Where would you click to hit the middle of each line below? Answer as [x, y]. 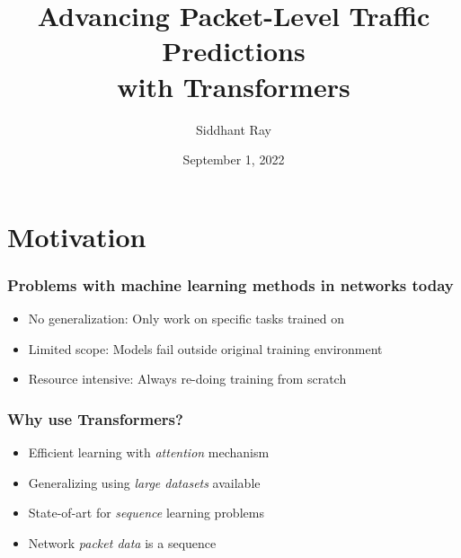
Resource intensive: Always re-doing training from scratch [187, 379]
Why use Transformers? [95, 418]
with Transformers [234, 86]
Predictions [234, 51]
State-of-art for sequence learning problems [146, 513]
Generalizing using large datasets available [144, 482]
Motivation [77, 236]
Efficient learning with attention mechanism [149, 452]
